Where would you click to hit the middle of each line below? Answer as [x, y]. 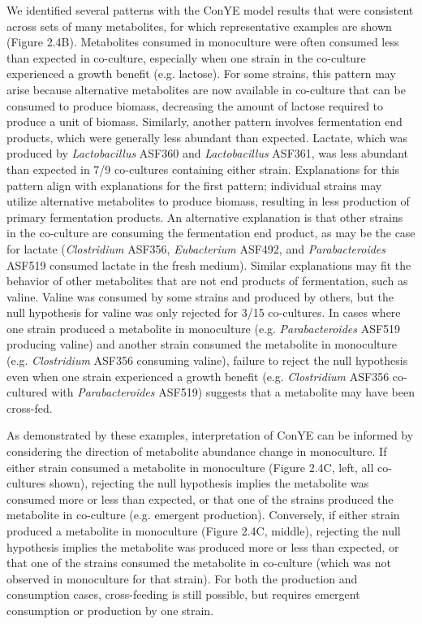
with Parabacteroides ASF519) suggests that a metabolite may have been [233, 392]
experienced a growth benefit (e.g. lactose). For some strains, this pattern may [201, 74]
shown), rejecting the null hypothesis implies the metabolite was [209, 483]
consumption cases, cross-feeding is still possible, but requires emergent [183, 594]
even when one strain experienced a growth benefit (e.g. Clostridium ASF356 [198, 376]
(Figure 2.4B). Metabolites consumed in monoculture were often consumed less [203, 42]
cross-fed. [30, 407]
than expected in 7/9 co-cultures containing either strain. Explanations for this [203, 169]
